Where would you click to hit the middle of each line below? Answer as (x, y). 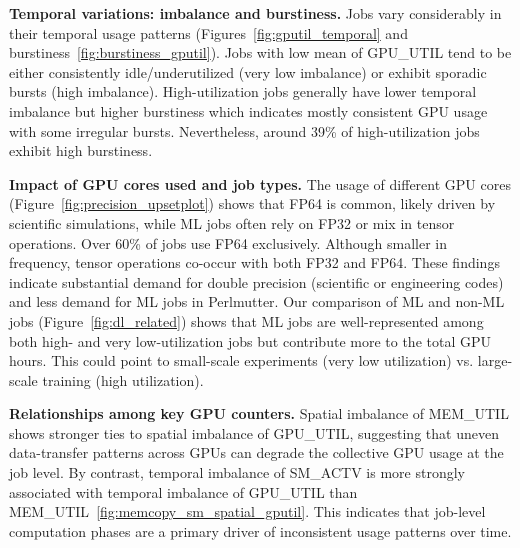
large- (495, 360)
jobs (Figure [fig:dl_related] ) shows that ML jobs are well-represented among (246, 320)
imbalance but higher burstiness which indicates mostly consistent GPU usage (248, 110)
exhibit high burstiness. (81, 150)
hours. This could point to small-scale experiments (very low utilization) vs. (241, 360)
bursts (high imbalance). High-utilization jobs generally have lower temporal (243, 91)
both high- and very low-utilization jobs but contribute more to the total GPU (250, 340)
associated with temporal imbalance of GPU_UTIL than (183, 491)
